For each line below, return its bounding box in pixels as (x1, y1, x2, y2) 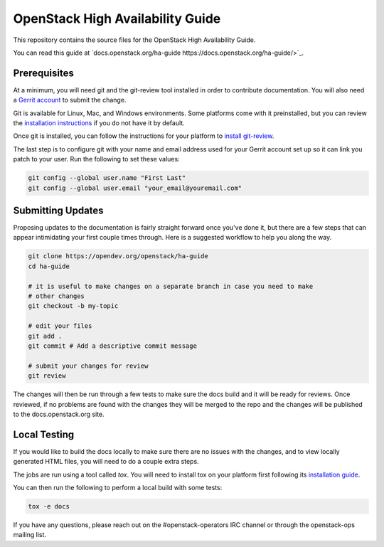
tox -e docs (28, 502, 70, 510)
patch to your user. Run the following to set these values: (13, 155, 181, 164)
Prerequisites (13, 67, 74, 79)
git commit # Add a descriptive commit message (28, 341, 197, 350)
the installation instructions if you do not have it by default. (13, 119, 185, 127)
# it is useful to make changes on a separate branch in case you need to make (28, 282, 314, 290)
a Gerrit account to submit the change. (13, 96, 127, 105)
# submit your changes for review (28, 361, 149, 370)
